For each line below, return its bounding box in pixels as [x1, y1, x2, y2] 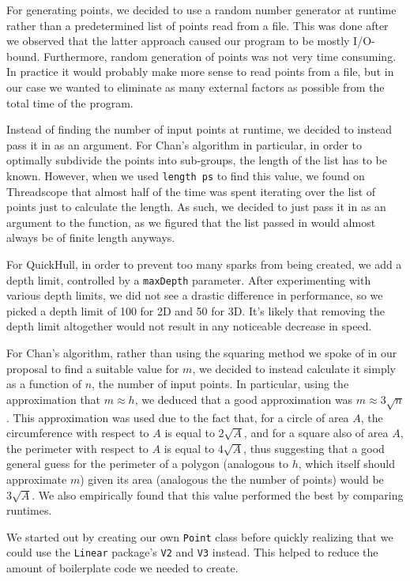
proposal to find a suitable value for [6, 360, 179, 376]
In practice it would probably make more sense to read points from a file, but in [6, 63, 394, 80]
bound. [6, 47, 40, 64]
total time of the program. [6, 94, 134, 111]
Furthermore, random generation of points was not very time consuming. [43, 47, 397, 64]
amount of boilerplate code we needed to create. [6, 560, 239, 576]
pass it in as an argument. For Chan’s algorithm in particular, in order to [6, 136, 362, 153]
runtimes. [6, 502, 52, 519]
